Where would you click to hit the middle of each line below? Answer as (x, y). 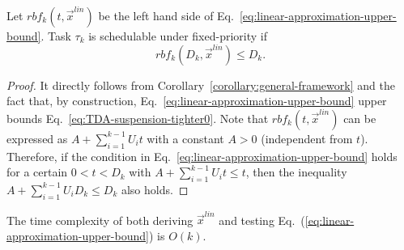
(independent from (307, 138)
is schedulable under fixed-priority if (178, 36)
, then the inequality (296, 172)
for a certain (37, 172)
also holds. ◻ (155, 189)
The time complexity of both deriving (100, 220)
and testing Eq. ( (262, 220)
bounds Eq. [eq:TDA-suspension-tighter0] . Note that (138, 118)
